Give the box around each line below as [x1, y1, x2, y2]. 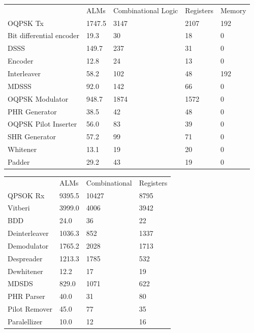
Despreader [8, 253, 43, 263]
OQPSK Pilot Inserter [8, 118, 77, 129]
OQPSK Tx [8, 17, 44, 28]
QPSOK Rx [8, 190, 45, 200]
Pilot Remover [8, 304, 52, 314]
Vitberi [8, 202, 30, 213]
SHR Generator [8, 131, 56, 142]
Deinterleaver [8, 228, 49, 238]
